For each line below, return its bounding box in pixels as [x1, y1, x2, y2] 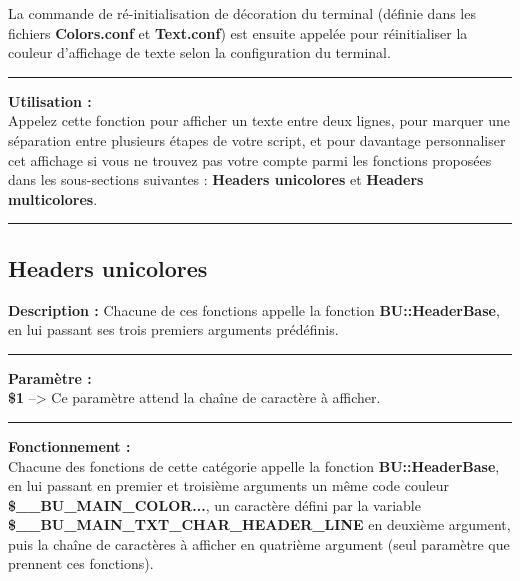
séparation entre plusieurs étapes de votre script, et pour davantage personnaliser [8, 129, 506, 150]
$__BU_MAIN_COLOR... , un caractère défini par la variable [8, 494, 421, 515]
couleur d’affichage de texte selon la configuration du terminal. [8, 42, 391, 63]
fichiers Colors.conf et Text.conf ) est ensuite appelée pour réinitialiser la [8, 22, 468, 43]
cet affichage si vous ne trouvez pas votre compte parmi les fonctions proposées [8, 149, 492, 170]
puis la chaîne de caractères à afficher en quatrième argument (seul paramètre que [8, 533, 510, 554]
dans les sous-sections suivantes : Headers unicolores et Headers [8, 169, 424, 190]
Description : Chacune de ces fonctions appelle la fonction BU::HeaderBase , [8, 299, 500, 320]
